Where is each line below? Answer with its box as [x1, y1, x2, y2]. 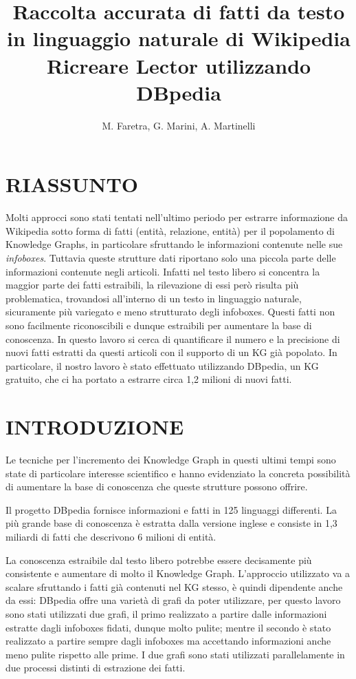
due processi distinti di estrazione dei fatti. [5, 660, 186, 675]
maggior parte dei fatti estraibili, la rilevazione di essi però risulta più [5, 278, 299, 292]
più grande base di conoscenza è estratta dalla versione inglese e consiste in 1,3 [5, 516, 337, 530]
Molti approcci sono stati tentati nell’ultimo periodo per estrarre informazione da [5, 210, 348, 224]
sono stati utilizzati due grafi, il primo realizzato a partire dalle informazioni [5, 607, 327, 620]
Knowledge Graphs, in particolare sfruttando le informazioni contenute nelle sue [5, 237, 343, 251]
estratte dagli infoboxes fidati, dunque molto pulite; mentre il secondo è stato [5, 620, 331, 634]
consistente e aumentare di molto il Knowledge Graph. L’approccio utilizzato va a [5, 566, 351, 581]
